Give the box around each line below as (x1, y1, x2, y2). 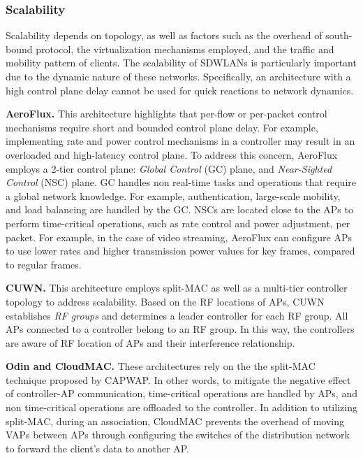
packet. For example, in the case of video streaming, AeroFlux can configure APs (6, 229, 353, 244)
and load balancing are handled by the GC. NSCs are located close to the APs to (6, 202, 353, 217)
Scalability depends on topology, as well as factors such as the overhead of (6, 28, 323, 43)
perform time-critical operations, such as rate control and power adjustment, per (6, 215, 350, 230)
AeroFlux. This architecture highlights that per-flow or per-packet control (6, 106, 327, 121)
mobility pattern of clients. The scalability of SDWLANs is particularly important (6, 55, 357, 70)
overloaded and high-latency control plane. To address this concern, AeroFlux (6, 147, 338, 162)
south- (325, 28, 353, 43)
